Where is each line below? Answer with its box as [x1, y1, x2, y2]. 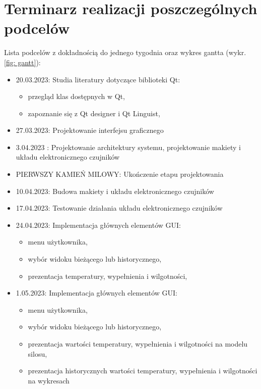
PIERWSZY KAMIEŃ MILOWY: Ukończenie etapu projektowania [16, 169, 224, 179]
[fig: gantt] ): [4, 57, 41, 67]
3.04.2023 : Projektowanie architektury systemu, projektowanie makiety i [16, 141, 241, 152]
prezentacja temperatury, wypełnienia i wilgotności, [28, 270, 187, 281]
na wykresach [28, 375, 70, 385]
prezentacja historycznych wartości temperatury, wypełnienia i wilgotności [28, 365, 257, 376]
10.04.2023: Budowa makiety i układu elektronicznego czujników [16, 185, 214, 196]
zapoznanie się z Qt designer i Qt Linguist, [28, 108, 160, 118]
